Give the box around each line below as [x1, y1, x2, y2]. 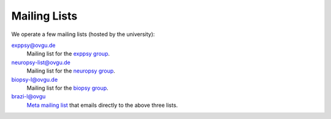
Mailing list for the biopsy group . [26, 84, 108, 92]
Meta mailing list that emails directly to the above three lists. [26, 101, 178, 109]
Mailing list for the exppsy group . [26, 50, 110, 57]
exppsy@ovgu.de [11, 41, 56, 49]
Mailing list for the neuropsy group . [26, 67, 116, 74]
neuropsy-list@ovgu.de [11, 59, 70, 66]
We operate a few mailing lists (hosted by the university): [11, 31, 155, 38]
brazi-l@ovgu [11, 93, 46, 100]
